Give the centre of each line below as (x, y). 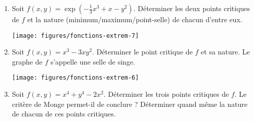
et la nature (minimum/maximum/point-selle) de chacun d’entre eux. (135, 19)
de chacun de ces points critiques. (64, 114)
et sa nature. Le (225, 52)
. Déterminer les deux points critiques (192, 8)
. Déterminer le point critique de (142, 52)
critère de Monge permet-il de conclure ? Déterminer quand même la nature (130, 104)
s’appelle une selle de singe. (93, 61)
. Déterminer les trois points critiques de (166, 94)
